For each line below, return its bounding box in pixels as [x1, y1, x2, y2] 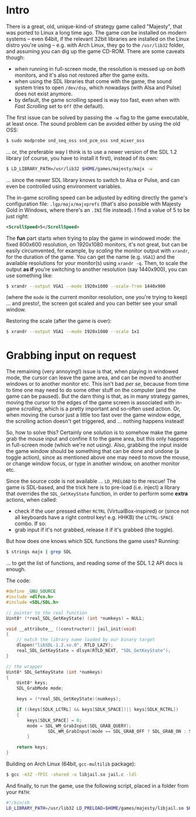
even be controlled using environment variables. [6, 183, 122, 190]
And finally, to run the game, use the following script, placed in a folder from [6, 782, 189, 789]
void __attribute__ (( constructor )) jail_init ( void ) [6, 626, 137, 632]
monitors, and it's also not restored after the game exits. [14, 71, 149, 78]
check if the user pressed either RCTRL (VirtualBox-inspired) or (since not [14, 507, 189, 515]
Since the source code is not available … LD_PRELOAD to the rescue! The [6, 478, 176, 485]
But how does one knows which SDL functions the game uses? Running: [6, 538, 180, 545]
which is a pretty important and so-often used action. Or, [44, 405, 181, 413]
